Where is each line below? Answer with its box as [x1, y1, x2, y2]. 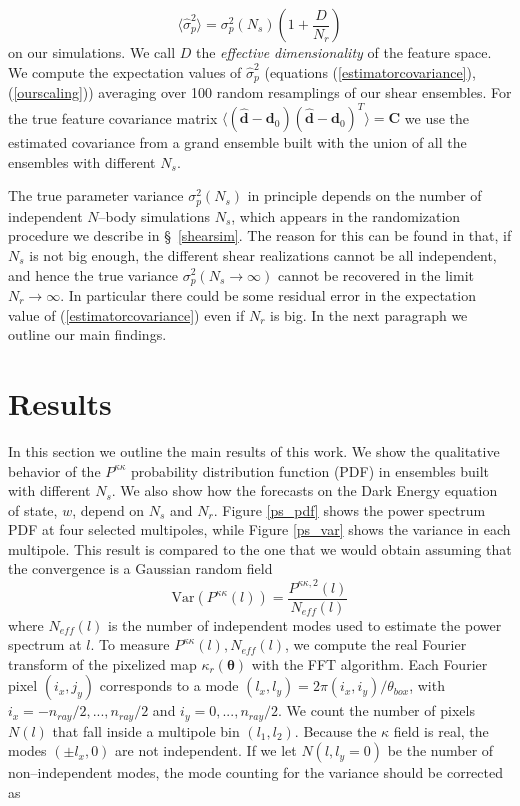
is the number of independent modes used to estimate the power [108, 614, 502, 635]
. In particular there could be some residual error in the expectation [60, 285, 476, 306]
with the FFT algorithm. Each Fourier [251, 653, 488, 674]
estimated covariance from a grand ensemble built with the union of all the [8, 132, 467, 153]
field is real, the [393, 720, 489, 741]
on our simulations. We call [8, 42, 176, 62]
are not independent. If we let [115, 740, 297, 761]
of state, [8, 499, 58, 520]
